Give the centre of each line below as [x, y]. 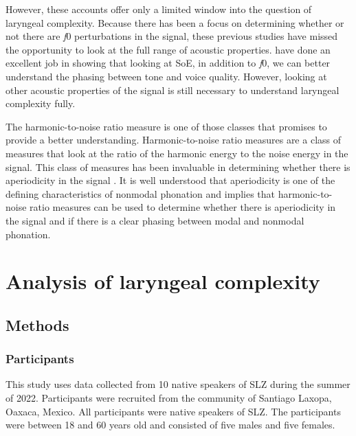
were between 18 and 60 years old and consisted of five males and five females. [170, 425]
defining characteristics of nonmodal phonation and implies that [140, 193]
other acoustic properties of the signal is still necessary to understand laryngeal [173, 90]
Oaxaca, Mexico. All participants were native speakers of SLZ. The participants [173, 411]
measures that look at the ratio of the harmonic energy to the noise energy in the [177, 153]
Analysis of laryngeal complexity [163, 281]
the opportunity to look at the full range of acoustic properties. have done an [168, 49]
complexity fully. [41, 103]
